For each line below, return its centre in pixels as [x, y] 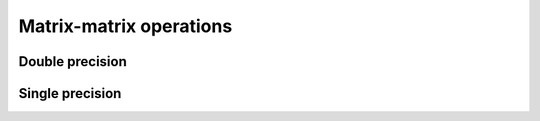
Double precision [72, 61]
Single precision [70, 93]
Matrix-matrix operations [125, 26]
